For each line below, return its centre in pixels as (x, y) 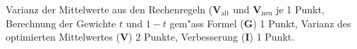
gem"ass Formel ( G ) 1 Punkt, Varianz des (260, 23)
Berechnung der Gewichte (61, 23)
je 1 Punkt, (300, 9)
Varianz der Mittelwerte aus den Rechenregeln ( (109, 9)
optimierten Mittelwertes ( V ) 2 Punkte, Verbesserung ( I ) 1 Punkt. (150, 37)
